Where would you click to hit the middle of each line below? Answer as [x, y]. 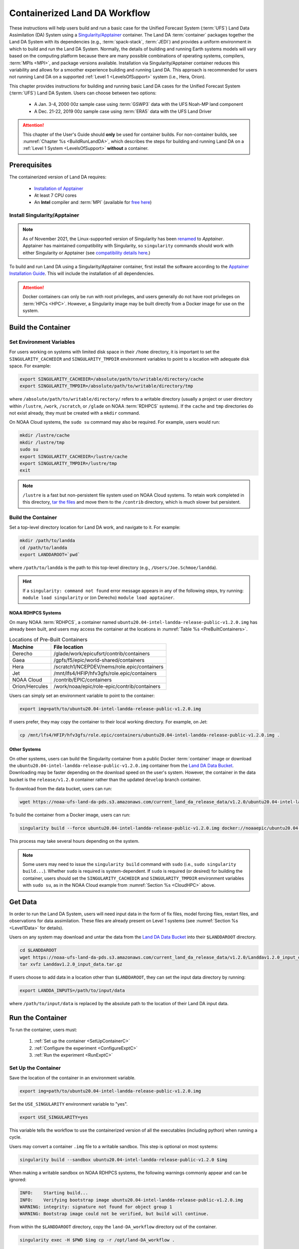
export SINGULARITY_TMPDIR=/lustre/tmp [68, 463]
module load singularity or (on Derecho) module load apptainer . [99, 598]
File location [68, 647]
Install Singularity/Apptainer [44, 215]
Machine [23, 647]
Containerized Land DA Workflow [80, 13]
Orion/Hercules [30, 686]
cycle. [15, 1137]
